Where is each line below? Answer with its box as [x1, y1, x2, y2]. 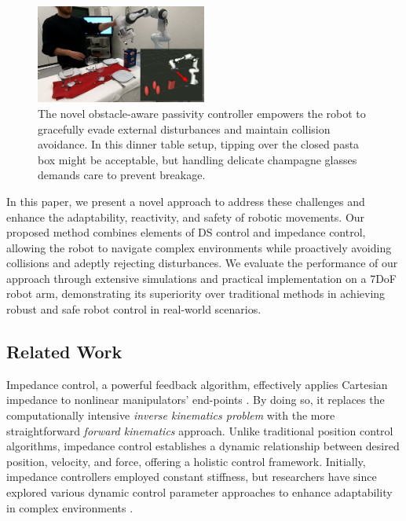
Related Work [6, 339, 123, 364]
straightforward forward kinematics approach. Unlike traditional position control [6, 422, 393, 438]
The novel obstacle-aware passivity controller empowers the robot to [38, 105, 366, 121]
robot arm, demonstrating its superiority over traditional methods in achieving [6, 285, 386, 302]
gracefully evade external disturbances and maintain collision [38, 120, 331, 137]
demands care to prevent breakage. [38, 167, 206, 183]
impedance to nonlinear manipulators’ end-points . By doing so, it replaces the [6, 391, 385, 408]
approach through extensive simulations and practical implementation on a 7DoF [6, 270, 397, 286]
